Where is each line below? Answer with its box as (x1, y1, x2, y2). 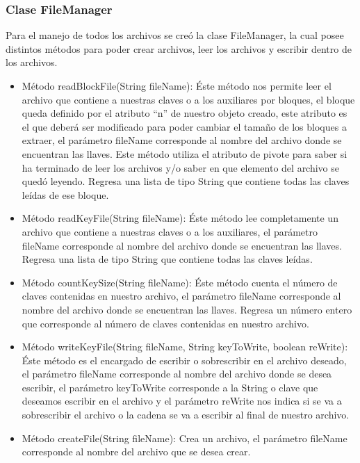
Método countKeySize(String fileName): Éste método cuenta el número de (22, 275, 338, 289)
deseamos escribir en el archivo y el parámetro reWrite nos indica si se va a (22, 393, 342, 408)
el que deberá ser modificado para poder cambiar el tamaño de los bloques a (22, 119, 347, 133)
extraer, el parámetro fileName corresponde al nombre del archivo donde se (22, 133, 342, 147)
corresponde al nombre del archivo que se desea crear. (22, 444, 251, 459)
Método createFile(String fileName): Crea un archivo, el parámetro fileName (22, 430, 347, 445)
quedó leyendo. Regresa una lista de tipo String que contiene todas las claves (22, 174, 350, 188)
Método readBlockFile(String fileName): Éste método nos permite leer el (22, 79, 332, 92)
